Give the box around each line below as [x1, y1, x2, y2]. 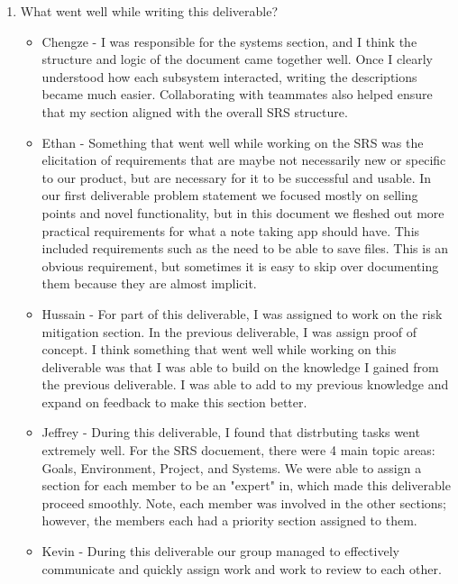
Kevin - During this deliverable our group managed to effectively [41, 542, 399, 561]
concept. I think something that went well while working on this [41, 340, 397, 359]
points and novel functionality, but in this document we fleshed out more [41, 203, 444, 222]
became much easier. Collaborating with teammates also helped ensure [41, 85, 433, 104]
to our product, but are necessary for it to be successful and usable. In [41, 168, 432, 187]
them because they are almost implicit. [41, 274, 257, 293]
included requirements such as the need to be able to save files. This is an [41, 239, 449, 258]
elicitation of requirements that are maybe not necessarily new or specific [41, 151, 446, 169]
